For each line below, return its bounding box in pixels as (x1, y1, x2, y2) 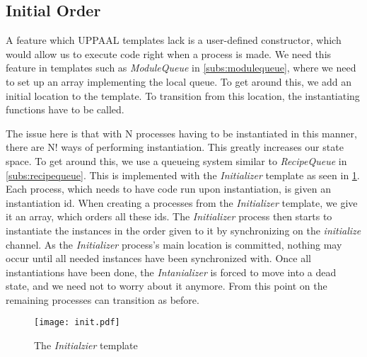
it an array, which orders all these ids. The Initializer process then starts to (6, 209, 332, 224)
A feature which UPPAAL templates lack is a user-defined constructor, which (6, 33, 342, 47)
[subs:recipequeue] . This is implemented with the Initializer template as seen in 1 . (6, 167, 360, 182)
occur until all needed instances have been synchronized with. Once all (6, 251, 311, 266)
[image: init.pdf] (34, 317, 120, 328)
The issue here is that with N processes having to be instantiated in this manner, (6, 125, 357, 140)
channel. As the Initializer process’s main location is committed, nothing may (6, 237, 342, 251)
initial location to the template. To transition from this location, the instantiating (6, 88, 360, 103)
